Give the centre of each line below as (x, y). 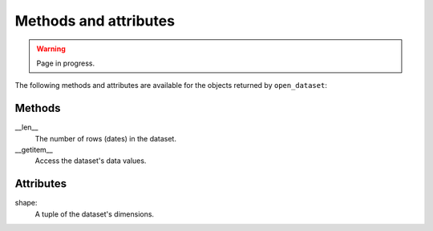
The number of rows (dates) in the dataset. (105, 138)
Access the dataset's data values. (91, 161)
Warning (51, 49)
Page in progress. (66, 63)
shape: (26, 203)
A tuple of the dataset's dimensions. (95, 214)
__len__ (26, 127)
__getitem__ (34, 150)
